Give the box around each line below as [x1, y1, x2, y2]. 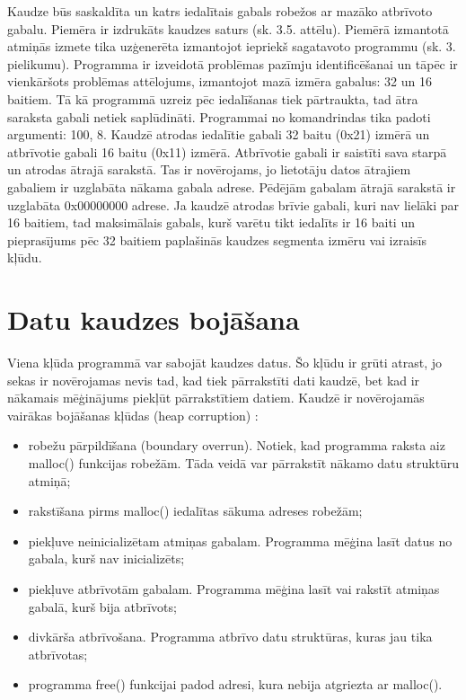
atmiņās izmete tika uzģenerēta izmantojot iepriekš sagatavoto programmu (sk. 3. [7, 37, 456, 56]
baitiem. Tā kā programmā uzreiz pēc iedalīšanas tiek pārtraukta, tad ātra [7, 89, 418, 108]
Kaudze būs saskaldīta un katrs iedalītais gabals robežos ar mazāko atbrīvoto [7, 2, 433, 20]
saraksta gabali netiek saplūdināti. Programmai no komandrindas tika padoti [7, 107, 431, 126]
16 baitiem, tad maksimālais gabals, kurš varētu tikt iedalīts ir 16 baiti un [7, 213, 415, 232]
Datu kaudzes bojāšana [7, 301, 300, 338]
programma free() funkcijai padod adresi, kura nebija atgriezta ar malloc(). [28, 675, 443, 694]
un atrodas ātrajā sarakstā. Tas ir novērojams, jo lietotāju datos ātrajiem [7, 160, 411, 179]
